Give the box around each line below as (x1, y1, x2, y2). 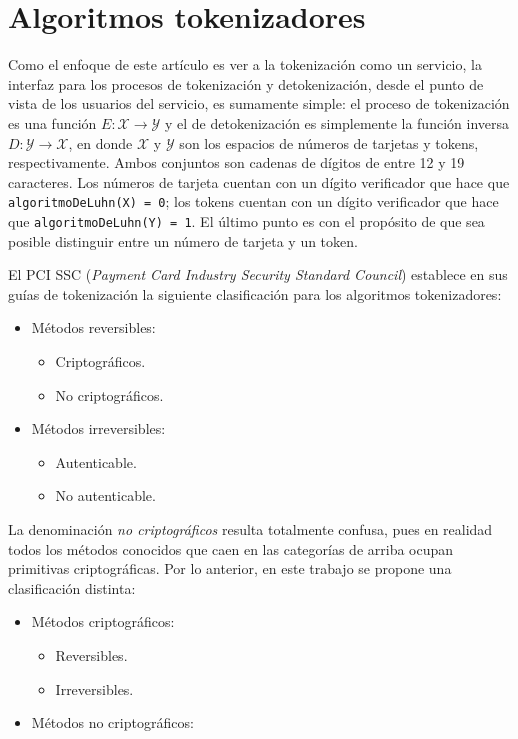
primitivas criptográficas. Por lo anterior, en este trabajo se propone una (8, 558, 452, 579)
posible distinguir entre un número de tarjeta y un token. (8, 230, 358, 251)
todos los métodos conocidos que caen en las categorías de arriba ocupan (8, 538, 454, 559)
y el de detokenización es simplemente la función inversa (164, 112, 509, 133)
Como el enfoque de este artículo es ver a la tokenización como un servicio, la (8, 54, 482, 75)
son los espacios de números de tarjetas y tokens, (179, 132, 479, 153)
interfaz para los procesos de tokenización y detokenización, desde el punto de (8, 73, 484, 94)
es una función (8, 112, 97, 133)
